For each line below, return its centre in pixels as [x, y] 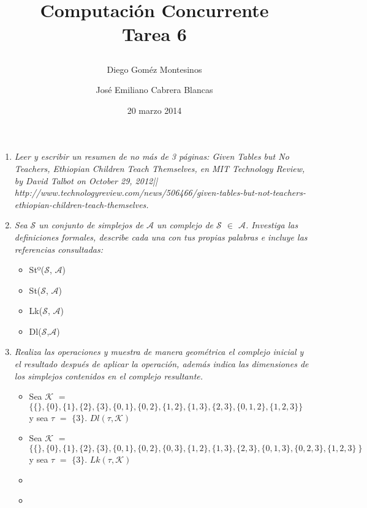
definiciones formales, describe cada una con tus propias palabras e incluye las [161, 237]
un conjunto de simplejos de [91, 225]
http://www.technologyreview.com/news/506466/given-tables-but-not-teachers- [160, 192]
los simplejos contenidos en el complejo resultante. [109, 375]
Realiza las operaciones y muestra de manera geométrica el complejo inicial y [159, 352]
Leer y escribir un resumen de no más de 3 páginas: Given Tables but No [152, 156]
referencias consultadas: [59, 249]
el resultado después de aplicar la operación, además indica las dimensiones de [161, 364]
